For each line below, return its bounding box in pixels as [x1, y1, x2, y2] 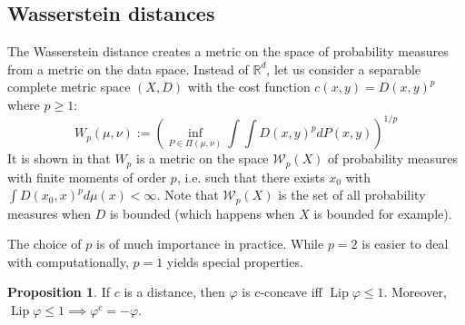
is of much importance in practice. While [96, 234, 324, 253]
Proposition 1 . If [7, 282, 110, 301]
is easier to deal [361, 234, 449, 253]
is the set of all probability [278, 185, 426, 204]
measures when [7, 203, 91, 222]
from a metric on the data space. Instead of [7, 59, 249, 78]
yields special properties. [166, 251, 303, 271]
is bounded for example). [313, 203, 452, 222]
